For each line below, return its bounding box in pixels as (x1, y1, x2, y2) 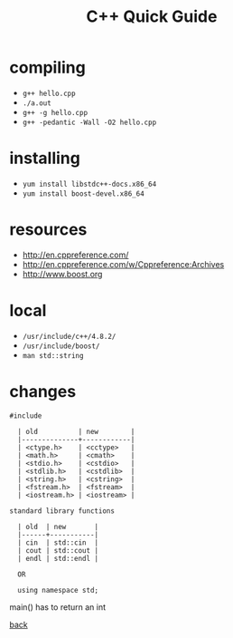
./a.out (22, 98, 51, 108)
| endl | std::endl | (17, 554, 99, 563)
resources (9, 219, 88, 240)
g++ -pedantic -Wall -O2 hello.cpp (22, 118, 157, 127)
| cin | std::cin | (17, 537, 99, 547)
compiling (9, 57, 86, 78)
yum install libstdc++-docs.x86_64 (22, 179, 157, 188)
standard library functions (9, 506, 116, 516)
